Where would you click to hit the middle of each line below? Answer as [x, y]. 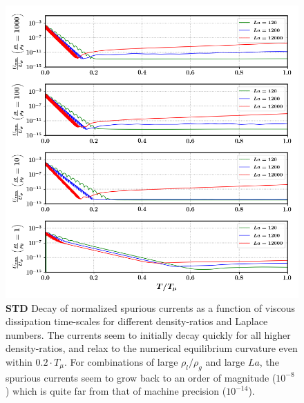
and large [225, 361]
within [19, 361]
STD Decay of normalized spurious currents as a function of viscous [151, 307]
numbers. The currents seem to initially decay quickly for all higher [148, 334]
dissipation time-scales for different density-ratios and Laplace [137, 321]
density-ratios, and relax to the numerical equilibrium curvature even [152, 348]
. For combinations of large [121, 361]
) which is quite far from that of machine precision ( [116, 391]
